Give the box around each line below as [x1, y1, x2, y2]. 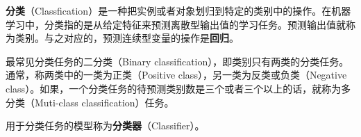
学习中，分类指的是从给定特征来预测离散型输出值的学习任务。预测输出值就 [6, 17, 346, 31]
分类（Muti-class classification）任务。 [6, 95, 174, 109]
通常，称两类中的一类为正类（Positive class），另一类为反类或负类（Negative [6, 67, 347, 82]
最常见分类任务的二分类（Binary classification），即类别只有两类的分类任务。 [6, 54, 349, 68]
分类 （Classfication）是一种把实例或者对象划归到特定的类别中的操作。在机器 [6, 3, 351, 17]
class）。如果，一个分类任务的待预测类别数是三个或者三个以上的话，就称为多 [6, 81, 351, 95]
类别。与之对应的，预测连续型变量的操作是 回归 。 [15, 31, 239, 45]
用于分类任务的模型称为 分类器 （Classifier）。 [6, 118, 205, 133]
